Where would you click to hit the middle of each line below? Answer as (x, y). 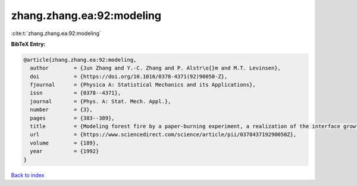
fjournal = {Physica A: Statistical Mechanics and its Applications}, (143, 85)
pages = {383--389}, (73, 118)
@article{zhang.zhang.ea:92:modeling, (80, 60)
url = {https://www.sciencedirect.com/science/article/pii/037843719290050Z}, (163, 135)
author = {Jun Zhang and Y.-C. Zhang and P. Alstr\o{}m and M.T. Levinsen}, (155, 68)
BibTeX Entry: (28, 44)
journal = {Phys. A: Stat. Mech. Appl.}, (101, 101)
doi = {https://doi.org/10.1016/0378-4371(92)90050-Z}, (129, 76)
